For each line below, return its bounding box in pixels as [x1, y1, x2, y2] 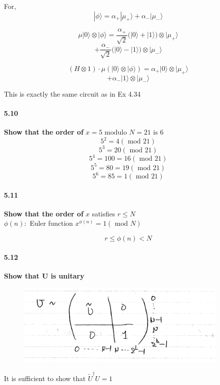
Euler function [30, 218, 73, 228]
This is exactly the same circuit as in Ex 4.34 [4, 88, 141, 99]
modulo [105, 129, 127, 136]
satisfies [92, 208, 115, 218]
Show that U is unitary [4, 270, 84, 280]
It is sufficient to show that [4, 373, 86, 383]
